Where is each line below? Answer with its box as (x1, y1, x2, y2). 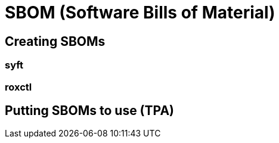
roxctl (5, 80, 32, 93)
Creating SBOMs (5, 33, 106, 49)
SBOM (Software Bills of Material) (5, 2, 275, 23)
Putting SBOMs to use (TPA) (5, 102, 175, 118)
